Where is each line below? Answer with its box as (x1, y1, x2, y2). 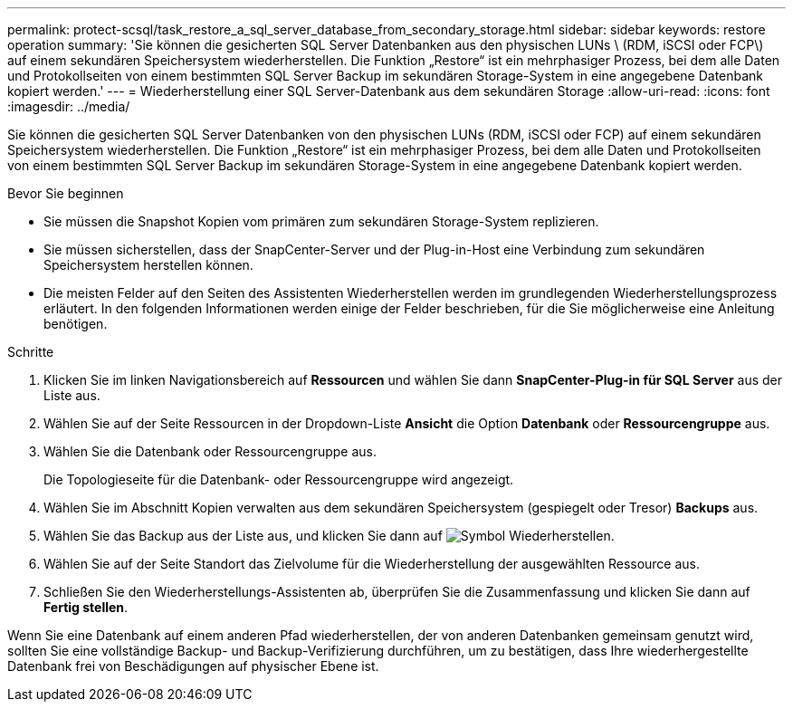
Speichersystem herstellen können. (43, 257, 253, 273)
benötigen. (43, 316, 108, 331)
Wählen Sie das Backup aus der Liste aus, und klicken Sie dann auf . (43, 528, 615, 543)
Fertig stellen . (43, 599, 129, 615)
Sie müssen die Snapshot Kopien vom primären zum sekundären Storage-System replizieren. (43, 214, 599, 229)
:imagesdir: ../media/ (7, 99, 130, 114)
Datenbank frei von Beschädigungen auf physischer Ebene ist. (7, 658, 379, 674)
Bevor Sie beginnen (7, 186, 124, 201)
